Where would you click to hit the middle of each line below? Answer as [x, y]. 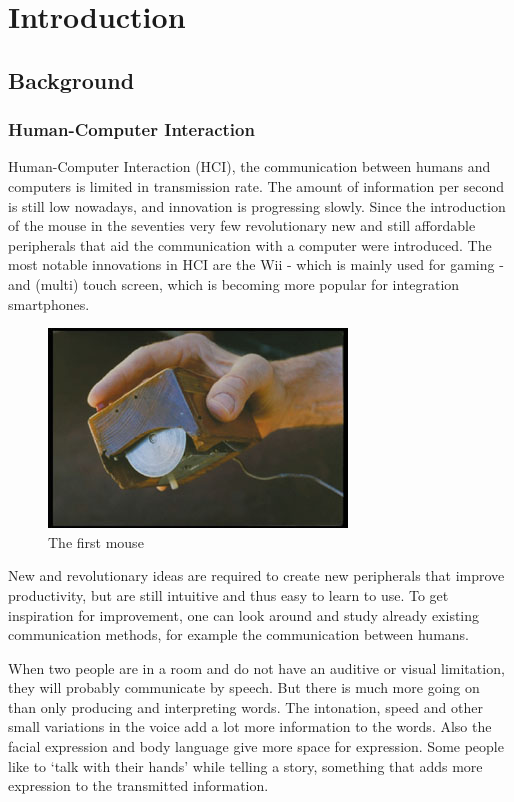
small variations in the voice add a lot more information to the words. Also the [250, 726]
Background [71, 79]
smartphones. [49, 303]
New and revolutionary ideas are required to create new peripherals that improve [256, 575]
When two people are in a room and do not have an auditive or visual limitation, [256, 667]
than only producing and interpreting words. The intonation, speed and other [245, 706]
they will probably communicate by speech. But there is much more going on [244, 687]
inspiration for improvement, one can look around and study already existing [244, 614]
